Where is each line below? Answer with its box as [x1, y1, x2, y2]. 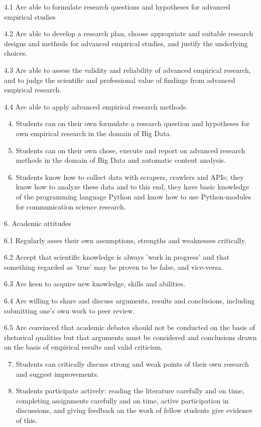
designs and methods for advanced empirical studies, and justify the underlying [4, 38, 248, 48]
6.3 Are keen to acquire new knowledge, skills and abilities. [4, 278, 185, 289]
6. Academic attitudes [4, 218, 71, 229]
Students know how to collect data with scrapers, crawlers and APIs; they [16, 171, 244, 182]
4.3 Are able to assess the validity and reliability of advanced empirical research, [4, 64, 251, 75]
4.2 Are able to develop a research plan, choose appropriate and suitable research [4, 28, 253, 39]
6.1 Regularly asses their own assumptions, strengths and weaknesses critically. [4, 235, 246, 245]
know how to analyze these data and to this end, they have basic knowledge [16, 181, 249, 192]
